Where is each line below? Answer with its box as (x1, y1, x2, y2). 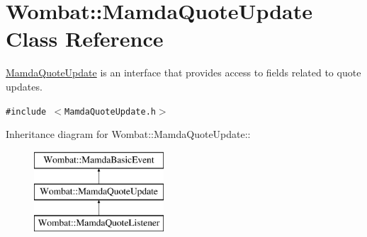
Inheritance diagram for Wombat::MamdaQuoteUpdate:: (6, 127, 251, 141)
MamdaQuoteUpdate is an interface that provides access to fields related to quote (6, 65, 361, 80)
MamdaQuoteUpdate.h (64, 106, 156, 117)
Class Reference (6, 24, 164, 53)
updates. (6, 79, 43, 93)
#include (6, 106, 47, 117)
